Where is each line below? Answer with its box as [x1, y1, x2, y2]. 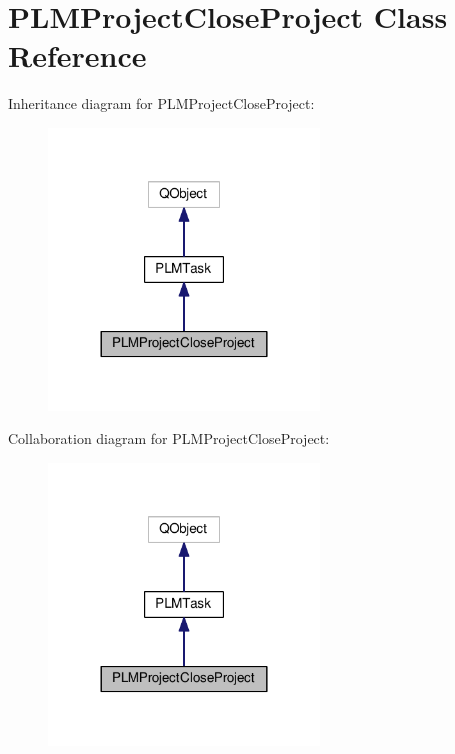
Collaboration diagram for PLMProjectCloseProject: [8, 428, 330, 449]
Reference [8, 35, 147, 76]
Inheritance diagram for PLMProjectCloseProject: [8, 93, 315, 114]
